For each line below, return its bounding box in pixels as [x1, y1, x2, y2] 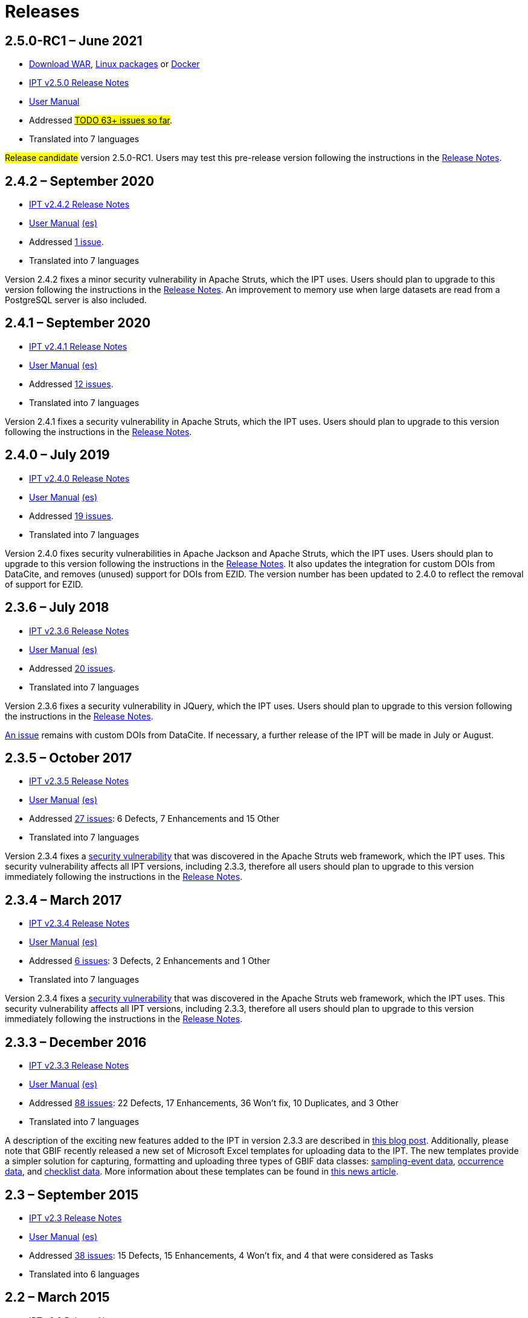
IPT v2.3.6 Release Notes [29, 625, 129, 636]
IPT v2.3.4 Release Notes [29, 918, 130, 929]
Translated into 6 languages [29, 1268, 140, 1279]
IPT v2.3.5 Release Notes [29, 776, 129, 787]
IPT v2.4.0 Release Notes [29, 473, 130, 484]
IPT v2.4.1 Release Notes [29, 341, 127, 352]
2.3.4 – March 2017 [5, 892, 122, 908]
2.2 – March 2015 [5, 1290, 110, 1305]
